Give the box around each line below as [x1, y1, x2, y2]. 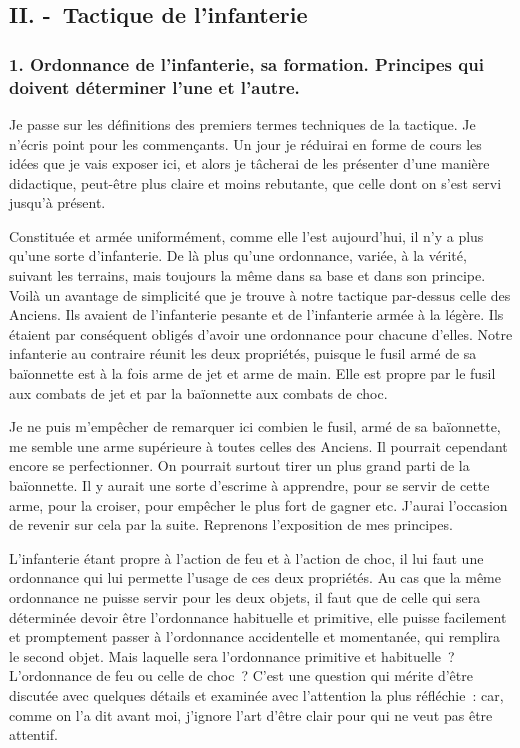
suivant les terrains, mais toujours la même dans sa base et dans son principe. [9, 265, 486, 286]
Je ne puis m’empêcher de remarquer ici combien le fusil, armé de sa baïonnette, [9, 416, 501, 437]
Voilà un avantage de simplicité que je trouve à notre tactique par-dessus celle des [9, 284, 511, 305]
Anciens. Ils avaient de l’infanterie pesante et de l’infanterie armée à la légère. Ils [9, 304, 504, 325]
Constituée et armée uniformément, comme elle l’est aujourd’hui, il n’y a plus [9, 225, 484, 246]
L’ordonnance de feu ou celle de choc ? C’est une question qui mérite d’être [9, 665, 473, 686]
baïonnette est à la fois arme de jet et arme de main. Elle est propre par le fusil [9, 363, 496, 384]
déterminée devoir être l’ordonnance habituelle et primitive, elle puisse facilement [9, 606, 507, 627]
